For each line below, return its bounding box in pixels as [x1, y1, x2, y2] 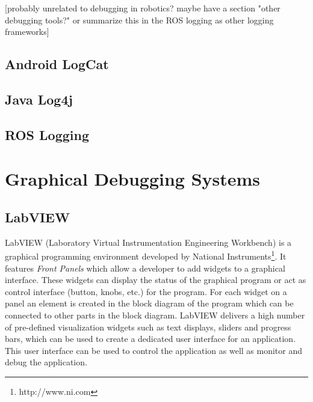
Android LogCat [5, 55, 109, 73]
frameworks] [5, 25, 49, 38]
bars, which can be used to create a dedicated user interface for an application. [5, 332, 296, 345]
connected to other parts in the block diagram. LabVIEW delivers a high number [5, 308, 305, 321]
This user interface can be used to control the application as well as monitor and [5, 344, 303, 356]
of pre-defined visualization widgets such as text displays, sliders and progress [5, 320, 291, 333]
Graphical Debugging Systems [5, 166, 261, 191]
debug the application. [5, 356, 87, 368]
